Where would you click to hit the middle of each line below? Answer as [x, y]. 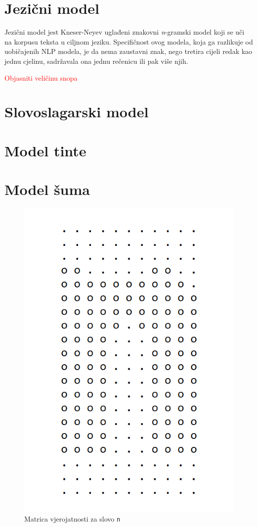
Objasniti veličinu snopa [41, 77]
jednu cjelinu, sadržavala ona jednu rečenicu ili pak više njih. [96, 61]
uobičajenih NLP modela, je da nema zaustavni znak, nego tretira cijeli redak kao [128, 51]
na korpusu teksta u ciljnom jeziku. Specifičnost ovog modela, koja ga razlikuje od [129, 41]
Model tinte [45, 150]
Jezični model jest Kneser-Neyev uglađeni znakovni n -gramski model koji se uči [125, 32]
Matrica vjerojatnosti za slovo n [72, 519]
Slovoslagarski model [77, 112]
